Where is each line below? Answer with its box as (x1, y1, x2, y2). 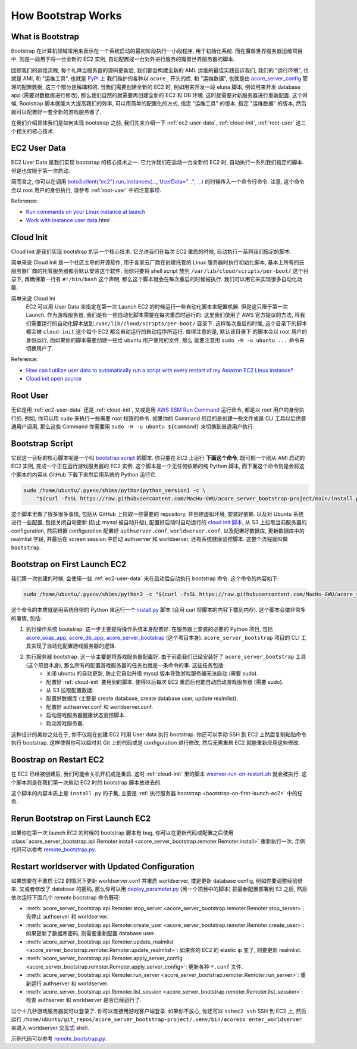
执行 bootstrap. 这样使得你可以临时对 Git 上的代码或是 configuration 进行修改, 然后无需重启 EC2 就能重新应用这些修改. (11, 739, 300, 746)
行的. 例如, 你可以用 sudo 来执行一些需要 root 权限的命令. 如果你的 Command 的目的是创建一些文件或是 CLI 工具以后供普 (11, 415, 306, 422)
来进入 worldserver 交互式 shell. (11, 1024, 89, 1031)
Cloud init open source (26, 375, 82, 382)
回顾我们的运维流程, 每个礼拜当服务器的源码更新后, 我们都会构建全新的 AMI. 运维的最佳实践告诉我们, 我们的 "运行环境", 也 (11, 66, 309, 74)
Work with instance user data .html (26, 216, 110, 223)
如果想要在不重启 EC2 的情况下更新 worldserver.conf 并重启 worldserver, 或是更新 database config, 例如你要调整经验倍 (11, 877, 303, 884)
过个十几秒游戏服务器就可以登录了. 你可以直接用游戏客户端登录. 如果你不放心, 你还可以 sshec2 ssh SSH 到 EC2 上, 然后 (11, 1007, 306, 1014)
